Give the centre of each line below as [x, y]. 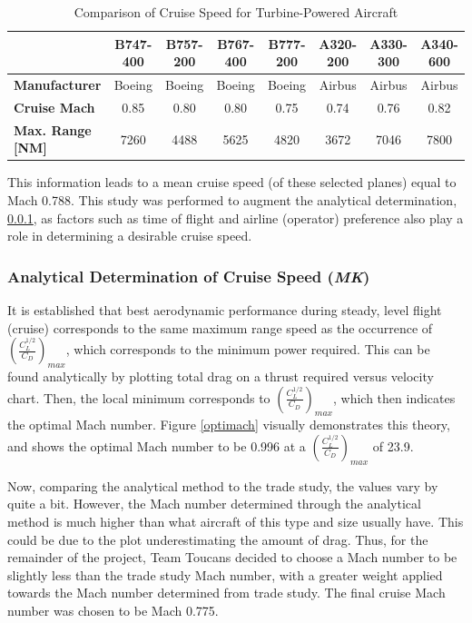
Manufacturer [58, 85]
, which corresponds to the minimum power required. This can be [248, 349]
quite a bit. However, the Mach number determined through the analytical [214, 504]
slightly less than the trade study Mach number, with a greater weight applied [225, 574]
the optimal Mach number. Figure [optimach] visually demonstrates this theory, [229, 425]
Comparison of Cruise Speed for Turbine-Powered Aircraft [236, 12]
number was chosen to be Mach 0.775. [113, 610]
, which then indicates [394, 397]
